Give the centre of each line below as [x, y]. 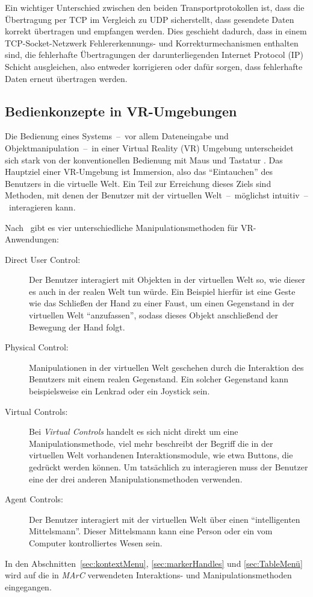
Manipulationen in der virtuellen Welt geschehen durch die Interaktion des [166, 367]
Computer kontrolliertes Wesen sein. [96, 542]
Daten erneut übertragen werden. [66, 78]
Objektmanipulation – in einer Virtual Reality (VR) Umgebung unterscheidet [149, 147]
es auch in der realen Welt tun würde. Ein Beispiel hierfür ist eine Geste [162, 291]
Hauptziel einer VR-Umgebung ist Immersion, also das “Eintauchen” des [139, 172]
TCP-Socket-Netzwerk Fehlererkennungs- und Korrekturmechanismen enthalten [152, 43]
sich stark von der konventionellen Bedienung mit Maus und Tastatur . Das [144, 160]
